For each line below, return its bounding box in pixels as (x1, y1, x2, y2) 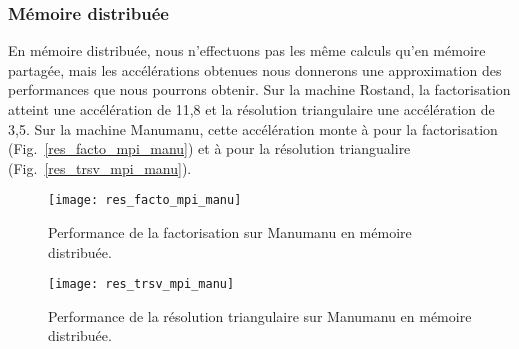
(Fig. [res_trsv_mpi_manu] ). (8, 157, 192, 178)
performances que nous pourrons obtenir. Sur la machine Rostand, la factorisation (8, 79, 511, 100)
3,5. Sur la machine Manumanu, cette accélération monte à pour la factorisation (8, 118, 498, 139)
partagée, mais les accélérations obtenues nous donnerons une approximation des (8, 59, 502, 80)
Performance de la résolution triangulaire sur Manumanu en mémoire (48, 305, 472, 326)
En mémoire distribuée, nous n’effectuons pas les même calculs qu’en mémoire (8, 40, 486, 61)
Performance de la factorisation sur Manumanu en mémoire (48, 222, 412, 243)
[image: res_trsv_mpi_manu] (48, 277, 235, 292)
